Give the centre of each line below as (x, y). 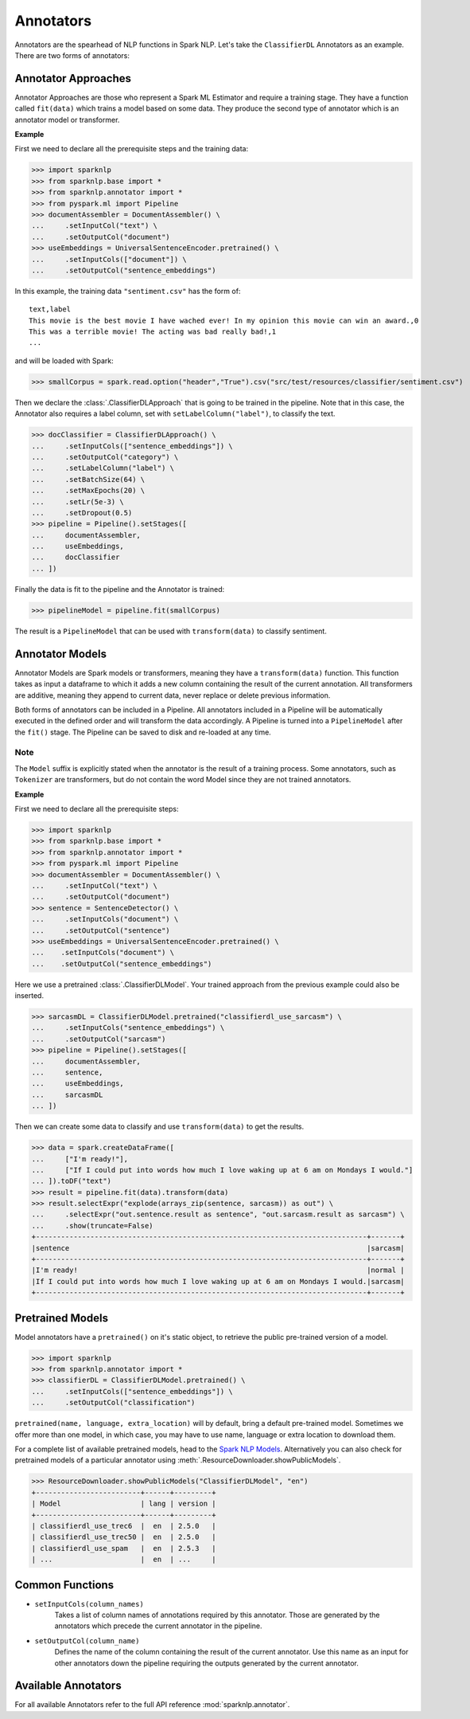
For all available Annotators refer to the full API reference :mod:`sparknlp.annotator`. (152, 1705)
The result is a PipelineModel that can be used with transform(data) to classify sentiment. (171, 631)
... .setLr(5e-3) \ (78, 501)
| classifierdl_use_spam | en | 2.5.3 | (124, 1548)
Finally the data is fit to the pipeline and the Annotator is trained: (120, 589)
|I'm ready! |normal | (218, 1270)
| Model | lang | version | (124, 1504)
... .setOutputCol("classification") (113, 1403)
